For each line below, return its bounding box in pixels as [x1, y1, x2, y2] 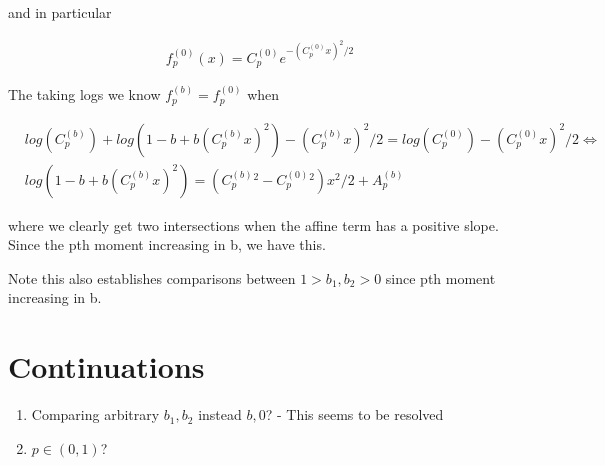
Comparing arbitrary [31, 404, 160, 425]
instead [198, 404, 242, 425]
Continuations [8, 346, 205, 387]
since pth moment [385, 267, 496, 288]
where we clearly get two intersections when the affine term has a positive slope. [8, 214, 499, 235]
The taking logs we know [8, 84, 161, 105]
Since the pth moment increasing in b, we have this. [8, 234, 326, 255]
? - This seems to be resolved [265, 404, 444, 425]
